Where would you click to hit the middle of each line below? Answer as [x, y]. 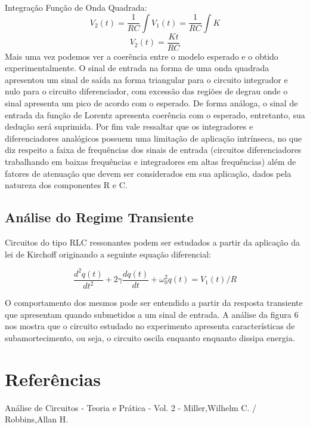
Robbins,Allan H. [37, 419]
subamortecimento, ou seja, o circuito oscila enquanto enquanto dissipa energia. [150, 337]
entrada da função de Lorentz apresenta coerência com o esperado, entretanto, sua [155, 114]
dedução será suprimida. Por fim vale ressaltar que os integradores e [129, 126]
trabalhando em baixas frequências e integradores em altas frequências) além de [151, 161]
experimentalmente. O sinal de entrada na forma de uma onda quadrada [137, 68]
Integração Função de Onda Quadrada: [76, 7]
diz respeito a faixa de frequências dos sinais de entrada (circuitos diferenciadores [153, 150]
